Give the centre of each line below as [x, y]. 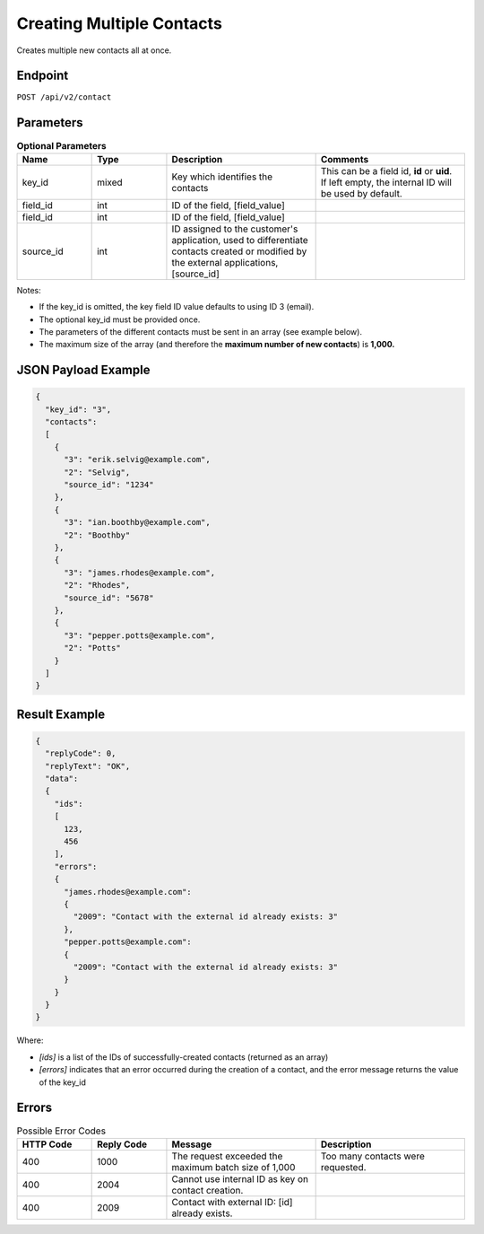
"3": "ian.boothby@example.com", [137, 522]
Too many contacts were [372, 1156]
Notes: [29, 290]
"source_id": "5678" [109, 598]
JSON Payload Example [83, 370]
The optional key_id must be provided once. [120, 319]
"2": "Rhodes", [97, 585]
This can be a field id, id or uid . [386, 171]
